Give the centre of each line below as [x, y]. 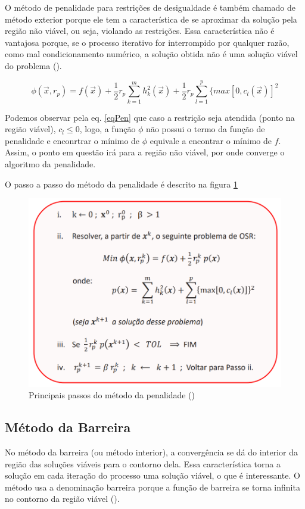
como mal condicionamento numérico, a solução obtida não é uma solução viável [151, 54]
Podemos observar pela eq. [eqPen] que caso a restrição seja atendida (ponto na [150, 117]
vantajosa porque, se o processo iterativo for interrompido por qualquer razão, [147, 42]
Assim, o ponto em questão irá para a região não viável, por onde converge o [145, 152]
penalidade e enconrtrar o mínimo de [72, 140]
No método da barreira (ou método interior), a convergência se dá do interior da [151, 452]
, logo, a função [108, 129]
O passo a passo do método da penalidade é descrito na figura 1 [121, 184]
